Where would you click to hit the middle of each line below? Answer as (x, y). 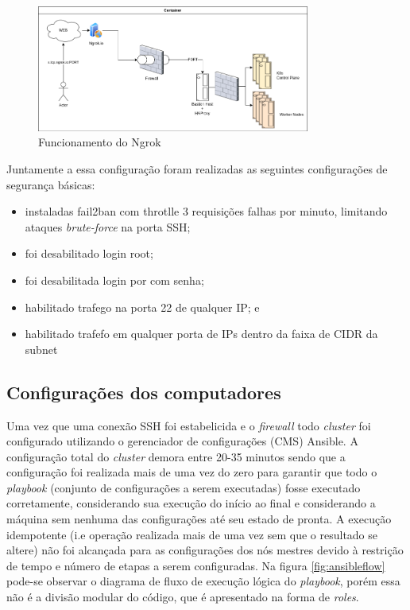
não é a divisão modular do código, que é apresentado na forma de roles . (183, 597)
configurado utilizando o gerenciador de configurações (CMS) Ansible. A (182, 441)
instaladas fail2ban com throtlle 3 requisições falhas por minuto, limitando (206, 211)
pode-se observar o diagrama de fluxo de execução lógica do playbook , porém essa (203, 581)
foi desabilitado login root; (89, 253)
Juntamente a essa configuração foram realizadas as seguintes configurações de (197, 168)
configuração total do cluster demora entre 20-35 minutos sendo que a (176, 456)
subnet (41, 349)
